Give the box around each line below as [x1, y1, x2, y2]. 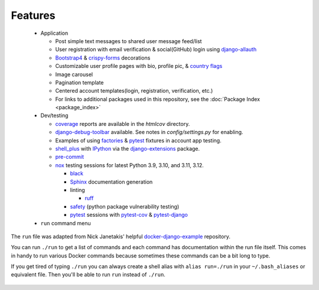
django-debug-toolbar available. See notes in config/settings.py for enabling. [55, 129, 243, 136]
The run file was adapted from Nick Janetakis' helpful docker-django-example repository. [11, 233, 230, 240]
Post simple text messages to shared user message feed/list [55, 37, 202, 44]
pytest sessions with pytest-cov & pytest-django [70, 211, 188, 219]
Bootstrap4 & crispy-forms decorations [55, 54, 151, 61]
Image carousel [55, 71, 93, 78]
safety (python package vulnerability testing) [70, 203, 180, 210]
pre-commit [55, 154, 84, 161]
